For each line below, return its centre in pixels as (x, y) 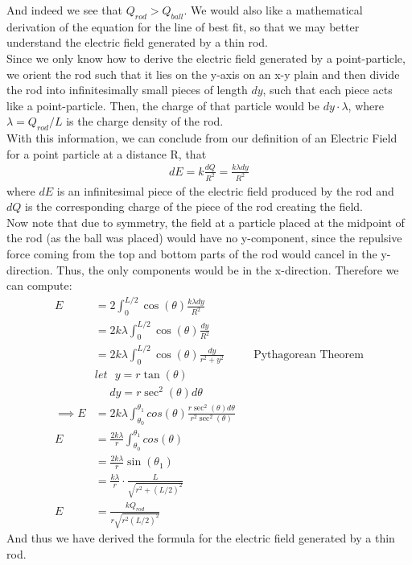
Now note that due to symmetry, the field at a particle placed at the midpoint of (206, 222)
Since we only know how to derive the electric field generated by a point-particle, (206, 58)
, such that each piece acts (328, 90)
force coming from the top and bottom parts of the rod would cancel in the (192, 253)
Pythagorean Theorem (309, 355)
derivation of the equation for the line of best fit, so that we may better (183, 26)
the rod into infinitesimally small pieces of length (127, 90)
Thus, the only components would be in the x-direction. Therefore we (228, 269)
